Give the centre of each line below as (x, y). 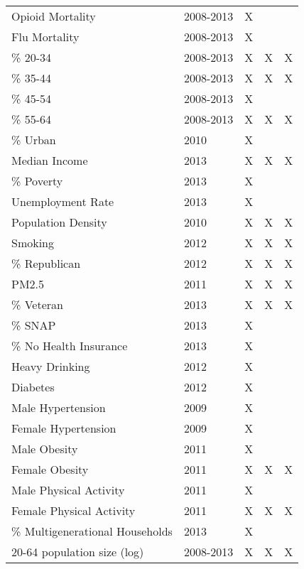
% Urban (34, 140)
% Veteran (37, 304)
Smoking (33, 243)
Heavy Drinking (51, 366)
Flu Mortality (45, 37)
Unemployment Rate (63, 201)
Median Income (50, 160)
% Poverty (37, 181)
